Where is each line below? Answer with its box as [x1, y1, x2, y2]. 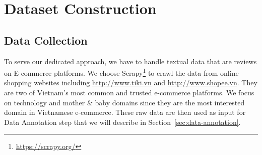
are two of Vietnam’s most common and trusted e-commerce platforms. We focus [4, 87, 254, 98]
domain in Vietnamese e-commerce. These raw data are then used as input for [4, 107, 246, 117]
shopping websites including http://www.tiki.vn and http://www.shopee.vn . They [4, 77, 257, 88]
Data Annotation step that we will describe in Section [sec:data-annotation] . [4, 116, 241, 127]
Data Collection [4, 32, 88, 48]
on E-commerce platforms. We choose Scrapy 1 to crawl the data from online [4, 66, 239, 78]
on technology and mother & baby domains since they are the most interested [4, 97, 245, 107]
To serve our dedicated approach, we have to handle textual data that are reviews [4, 56, 257, 66]
